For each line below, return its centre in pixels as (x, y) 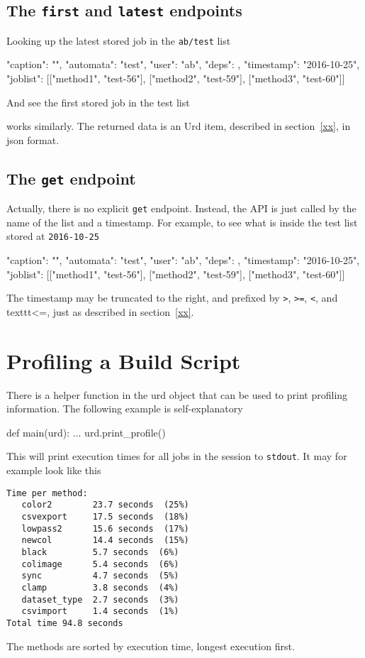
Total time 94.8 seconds (65, 623)
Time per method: (47, 493)
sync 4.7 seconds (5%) (100, 576)
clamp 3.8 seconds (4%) (100, 587)
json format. (33, 139)
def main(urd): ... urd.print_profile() (86, 432)
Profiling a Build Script (124, 360)
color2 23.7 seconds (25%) (105, 505)
